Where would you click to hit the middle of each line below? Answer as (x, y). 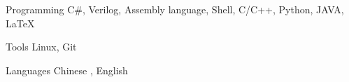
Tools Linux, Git (41, 47)
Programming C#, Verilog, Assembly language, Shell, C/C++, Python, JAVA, (175, 9)
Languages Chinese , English (67, 70)
